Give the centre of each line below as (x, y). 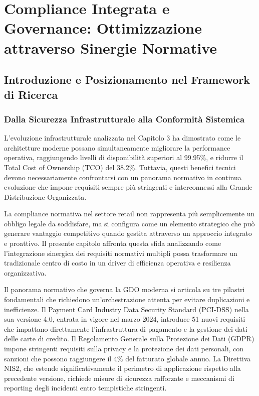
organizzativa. (25, 272)
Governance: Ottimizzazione (103, 28)
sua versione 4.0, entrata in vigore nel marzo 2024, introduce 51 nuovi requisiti (125, 319)
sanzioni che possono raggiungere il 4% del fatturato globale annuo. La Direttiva (127, 358)
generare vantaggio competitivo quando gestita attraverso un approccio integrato (128, 233)
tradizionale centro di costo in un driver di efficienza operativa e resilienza (117, 263)
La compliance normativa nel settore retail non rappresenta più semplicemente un (129, 214)
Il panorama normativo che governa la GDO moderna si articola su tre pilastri (124, 289)
